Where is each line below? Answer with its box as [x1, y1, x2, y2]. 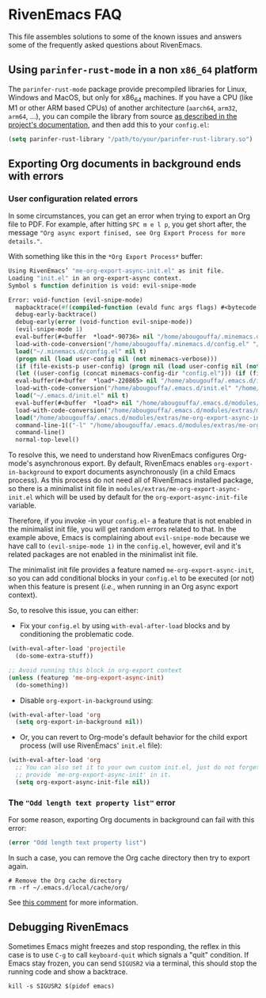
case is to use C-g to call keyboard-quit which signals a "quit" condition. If [8, 950, 249, 959]
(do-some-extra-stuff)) [15, 652, 93, 661]
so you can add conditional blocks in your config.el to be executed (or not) [8, 573, 255, 583]
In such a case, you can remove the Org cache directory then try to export [8, 853, 251, 863]
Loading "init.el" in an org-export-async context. [8, 274, 182, 282]
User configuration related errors [8, 192, 139, 204]
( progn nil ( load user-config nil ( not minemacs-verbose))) [15, 355, 218, 363]
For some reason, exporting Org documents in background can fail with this [8, 815, 255, 825]
